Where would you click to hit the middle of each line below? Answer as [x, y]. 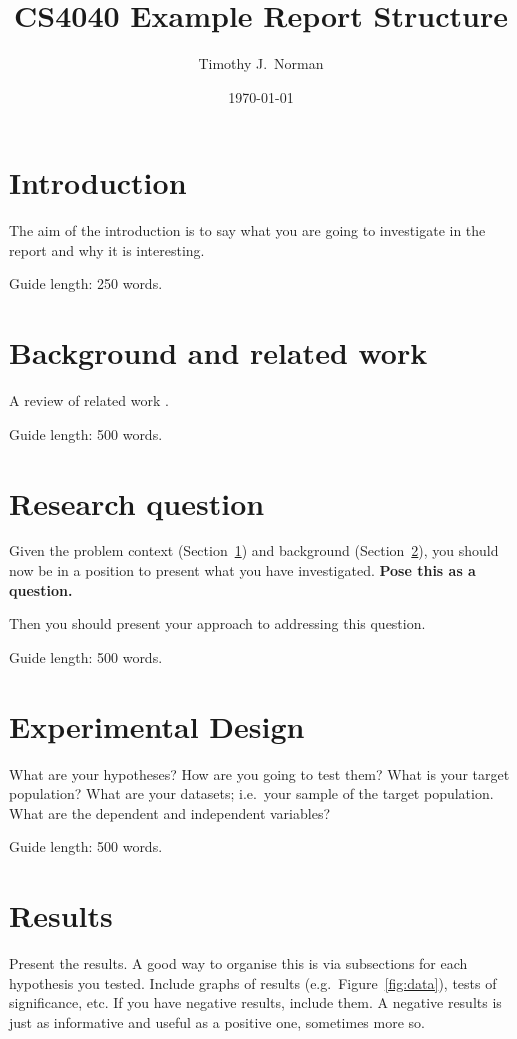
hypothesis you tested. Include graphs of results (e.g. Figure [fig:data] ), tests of [253, 982]
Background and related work [218, 352]
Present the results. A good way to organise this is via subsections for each [238, 963]
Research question [137, 502]
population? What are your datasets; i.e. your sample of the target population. [251, 793]
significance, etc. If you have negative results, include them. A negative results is [255, 1002]
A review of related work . [89, 400]
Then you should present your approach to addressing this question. [217, 623]
